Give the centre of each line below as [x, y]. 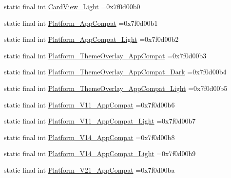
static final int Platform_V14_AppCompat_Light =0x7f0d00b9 [100, 153]
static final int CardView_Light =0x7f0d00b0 [72, 6]
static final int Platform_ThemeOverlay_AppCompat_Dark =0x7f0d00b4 [115, 72]
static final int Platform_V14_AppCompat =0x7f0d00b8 [89, 137]
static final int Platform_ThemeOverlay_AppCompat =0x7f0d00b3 [105, 55]
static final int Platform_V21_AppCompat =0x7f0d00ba [89, 169]
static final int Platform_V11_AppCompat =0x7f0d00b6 [89, 104]
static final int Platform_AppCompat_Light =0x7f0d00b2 [91, 39]
